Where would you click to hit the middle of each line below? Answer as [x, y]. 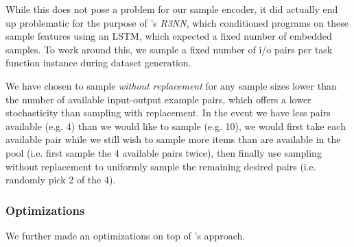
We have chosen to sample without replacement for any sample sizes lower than [171, 85]
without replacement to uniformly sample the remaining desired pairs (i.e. [161, 166]
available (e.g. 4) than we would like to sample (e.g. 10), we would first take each [176, 126]
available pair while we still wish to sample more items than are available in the [173, 139]
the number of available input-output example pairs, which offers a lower [158, 99]
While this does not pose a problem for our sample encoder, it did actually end [172, 9]
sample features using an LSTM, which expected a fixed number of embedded [169, 36]
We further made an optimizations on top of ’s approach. [126, 235]
